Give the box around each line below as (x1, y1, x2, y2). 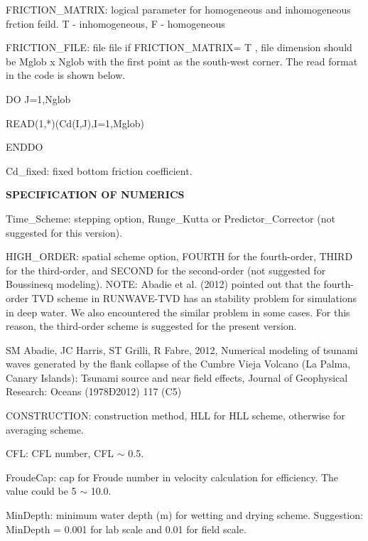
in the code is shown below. (6, 68, 126, 82)
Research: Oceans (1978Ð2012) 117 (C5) (6, 384, 182, 399)
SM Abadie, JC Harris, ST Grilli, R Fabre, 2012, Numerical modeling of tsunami (6, 342, 358, 357)
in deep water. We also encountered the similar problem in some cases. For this (6, 304, 350, 319)
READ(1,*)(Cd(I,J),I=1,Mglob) (6, 115, 144, 130)
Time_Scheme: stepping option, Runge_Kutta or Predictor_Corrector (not (6, 210, 335, 225)
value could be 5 (6, 483, 77, 498)
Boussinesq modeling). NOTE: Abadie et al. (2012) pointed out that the (6, 277, 320, 291)
